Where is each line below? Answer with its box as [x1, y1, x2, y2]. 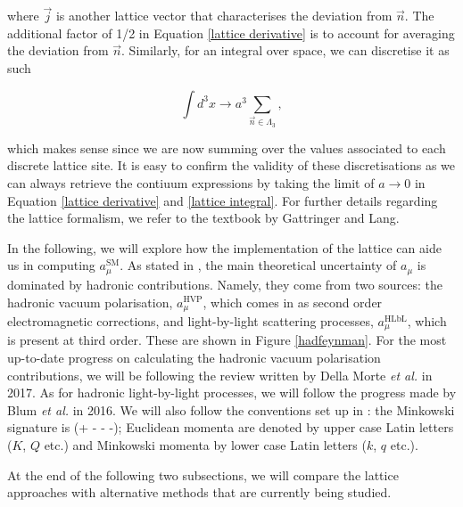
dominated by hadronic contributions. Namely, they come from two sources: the [7, 274, 443, 293]
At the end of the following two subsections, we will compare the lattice [7, 465, 399, 484]
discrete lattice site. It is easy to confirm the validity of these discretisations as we [7, 156, 455, 175]
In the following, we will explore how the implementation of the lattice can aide [7, 238, 442, 257]
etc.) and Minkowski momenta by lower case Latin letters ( [44, 435, 367, 454]
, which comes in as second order [203, 292, 383, 311]
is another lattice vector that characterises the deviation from [55, 6, 393, 25]
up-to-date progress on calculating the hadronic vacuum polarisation [7, 348, 381, 366]
